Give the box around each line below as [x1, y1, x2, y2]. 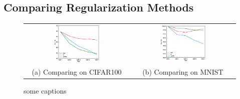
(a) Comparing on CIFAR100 [32, 66, 122, 77]
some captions [24, 85, 67, 96]
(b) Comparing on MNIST [142, 66, 223, 77]
